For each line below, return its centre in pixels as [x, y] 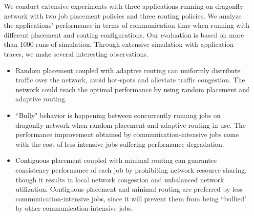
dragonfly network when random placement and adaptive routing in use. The [131, 125]
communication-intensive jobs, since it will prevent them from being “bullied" [131, 198]
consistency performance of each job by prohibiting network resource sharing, [131, 169]
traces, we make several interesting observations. [76, 53]
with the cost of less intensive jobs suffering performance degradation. [120, 144]
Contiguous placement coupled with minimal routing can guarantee [116, 160]
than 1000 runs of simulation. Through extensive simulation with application [119, 44]
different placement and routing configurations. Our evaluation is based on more [124, 34]
